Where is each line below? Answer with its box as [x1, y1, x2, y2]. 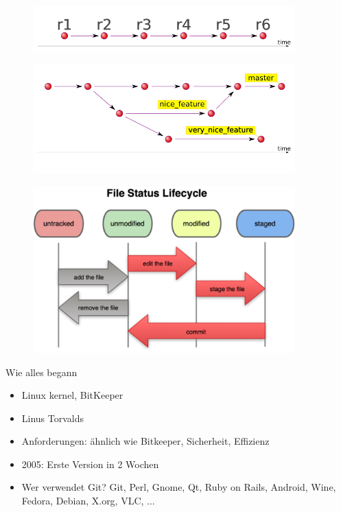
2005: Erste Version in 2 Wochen [21, 456, 159, 471]
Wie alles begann [5, 364, 78, 379]
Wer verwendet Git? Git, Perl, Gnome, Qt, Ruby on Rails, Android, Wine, [21, 480, 336, 494]
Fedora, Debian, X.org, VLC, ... [21, 493, 155, 508]
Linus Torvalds [21, 410, 84, 425]
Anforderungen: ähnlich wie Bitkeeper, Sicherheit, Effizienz [21, 434, 270, 448]
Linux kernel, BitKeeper [21, 388, 124, 402]
